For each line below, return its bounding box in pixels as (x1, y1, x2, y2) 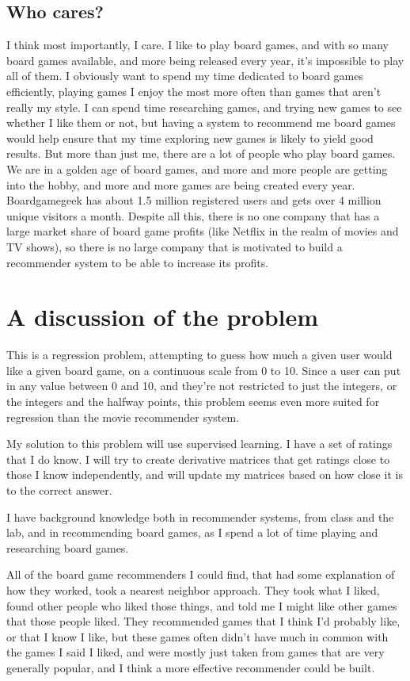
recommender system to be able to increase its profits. (6, 254, 269, 270)
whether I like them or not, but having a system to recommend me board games (6, 114, 396, 131)
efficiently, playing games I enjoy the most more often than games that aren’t (6, 82, 382, 99)
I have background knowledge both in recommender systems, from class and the (6, 508, 394, 525)
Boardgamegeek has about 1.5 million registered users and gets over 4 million (6, 192, 382, 209)
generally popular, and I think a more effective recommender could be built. (6, 659, 375, 675)
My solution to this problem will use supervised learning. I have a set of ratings (6, 435, 393, 452)
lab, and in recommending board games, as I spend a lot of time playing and (6, 524, 378, 541)
